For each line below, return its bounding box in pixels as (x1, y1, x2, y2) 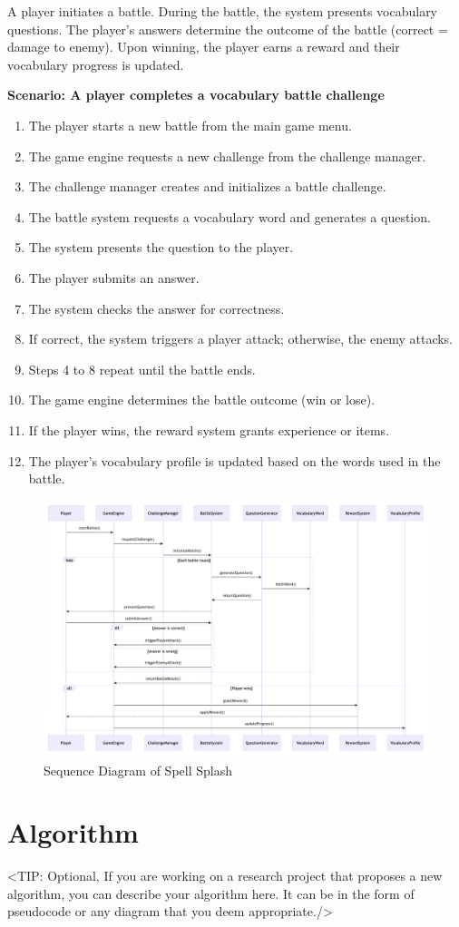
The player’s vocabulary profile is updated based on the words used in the (28, 451, 441, 470)
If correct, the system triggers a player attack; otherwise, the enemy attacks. (28, 329, 454, 348)
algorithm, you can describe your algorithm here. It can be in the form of (7, 883, 415, 903)
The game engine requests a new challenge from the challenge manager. (28, 146, 426, 165)
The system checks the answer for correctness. (28, 298, 285, 317)
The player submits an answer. (28, 268, 200, 287)
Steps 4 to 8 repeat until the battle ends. (28, 359, 256, 378)
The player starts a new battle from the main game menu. (28, 115, 352, 134)
